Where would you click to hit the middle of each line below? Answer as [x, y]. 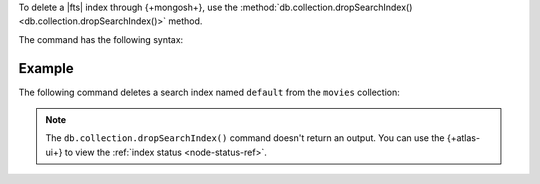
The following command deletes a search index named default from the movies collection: [209, 92]
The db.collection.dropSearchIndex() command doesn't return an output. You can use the [245, 138]
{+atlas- [463, 138]
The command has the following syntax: [101, 39]
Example [46, 68]
